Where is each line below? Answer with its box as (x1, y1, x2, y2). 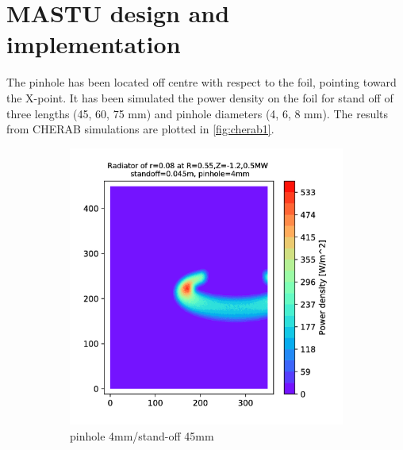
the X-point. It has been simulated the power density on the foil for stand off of (6, 89, 393, 106)
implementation (6, 28, 181, 60)
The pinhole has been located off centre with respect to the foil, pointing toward (6, 74, 397, 90)
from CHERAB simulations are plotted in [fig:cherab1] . (6, 121, 274, 137)
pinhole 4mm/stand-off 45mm (70, 427, 214, 444)
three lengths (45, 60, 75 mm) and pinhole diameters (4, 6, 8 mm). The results (6, 105, 389, 121)
